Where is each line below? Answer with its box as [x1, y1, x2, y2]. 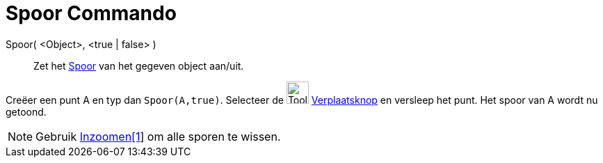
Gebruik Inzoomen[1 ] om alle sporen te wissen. [35, 129, 281, 143]
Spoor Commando [6, 1, 177, 25]
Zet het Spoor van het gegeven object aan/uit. [33, 59, 244, 72]
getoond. [6, 105, 47, 118]
